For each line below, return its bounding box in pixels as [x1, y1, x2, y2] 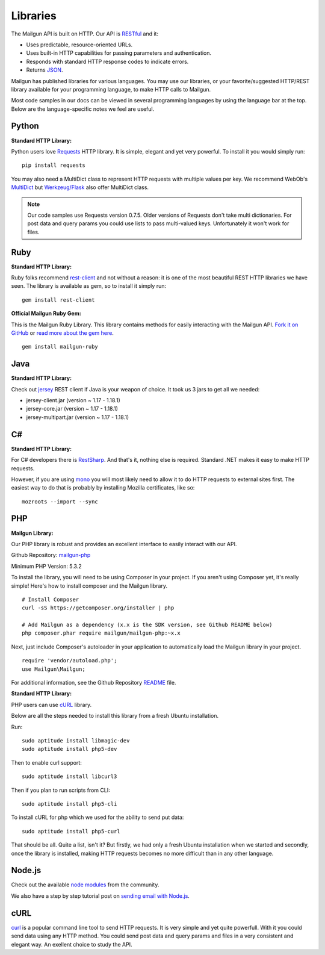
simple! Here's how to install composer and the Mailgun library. [11, 582, 168, 589]
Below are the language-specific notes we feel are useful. [11, 105, 155, 113]
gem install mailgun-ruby [22, 343, 99, 350]
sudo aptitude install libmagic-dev [22, 738, 130, 744]
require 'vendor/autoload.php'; [22, 657, 117, 664]
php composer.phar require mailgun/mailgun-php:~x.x [22, 630, 181, 636]
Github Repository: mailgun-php [11, 552, 91, 559]
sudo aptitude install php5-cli [22, 800, 117, 807]
